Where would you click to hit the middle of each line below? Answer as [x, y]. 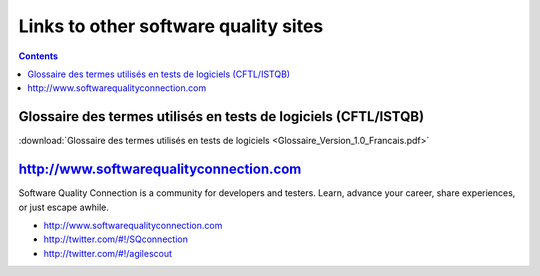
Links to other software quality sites [171, 26]
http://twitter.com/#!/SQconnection [116, 239]
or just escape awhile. [63, 207]
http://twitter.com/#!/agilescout [108, 253]
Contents [38, 56]
